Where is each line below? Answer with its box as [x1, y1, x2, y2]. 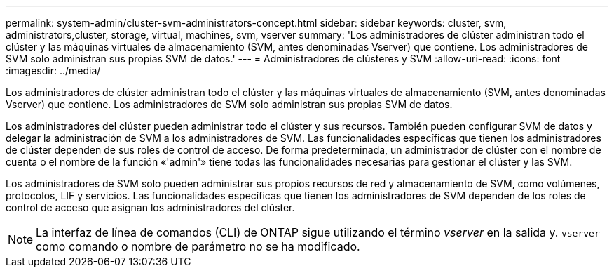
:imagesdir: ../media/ [6, 65, 101, 76]
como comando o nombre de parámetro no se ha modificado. [36, 239, 360, 253]
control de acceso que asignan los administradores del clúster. [6, 201, 295, 213]
